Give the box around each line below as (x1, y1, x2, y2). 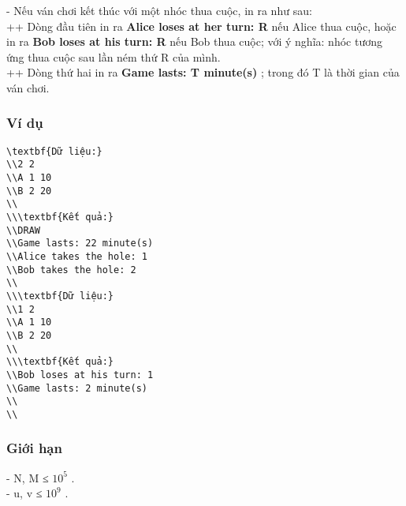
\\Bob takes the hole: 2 (6, 264, 136, 275)
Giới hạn (6, 438, 62, 458)
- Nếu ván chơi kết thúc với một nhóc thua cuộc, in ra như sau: (6, 2, 312, 18)
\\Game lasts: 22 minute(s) (6, 238, 154, 249)
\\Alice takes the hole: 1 (6, 251, 147, 263)
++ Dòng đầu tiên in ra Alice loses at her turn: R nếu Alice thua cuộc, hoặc (6, 17, 397, 34)
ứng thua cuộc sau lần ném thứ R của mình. (6, 48, 221, 65)
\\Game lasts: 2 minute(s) (6, 382, 147, 394)
